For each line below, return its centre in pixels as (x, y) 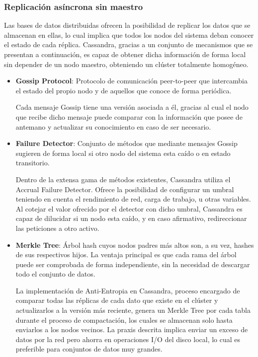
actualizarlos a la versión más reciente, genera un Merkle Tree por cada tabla (133, 310)
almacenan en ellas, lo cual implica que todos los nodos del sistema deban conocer (129, 35)
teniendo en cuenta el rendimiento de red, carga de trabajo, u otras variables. (133, 199)
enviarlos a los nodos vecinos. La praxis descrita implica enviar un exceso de (132, 329)
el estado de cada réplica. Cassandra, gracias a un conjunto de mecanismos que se (129, 44)
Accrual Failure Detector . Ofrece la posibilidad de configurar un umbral (125, 189)
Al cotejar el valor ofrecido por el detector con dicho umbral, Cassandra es (129, 208)
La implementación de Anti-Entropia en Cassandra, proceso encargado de (128, 290)
